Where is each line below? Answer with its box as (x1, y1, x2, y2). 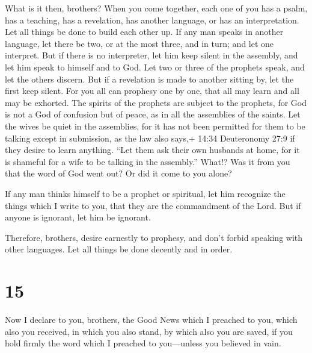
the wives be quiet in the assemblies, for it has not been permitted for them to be (5, 119, 305, 132)
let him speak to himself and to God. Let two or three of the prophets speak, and (5, 60, 305, 73)
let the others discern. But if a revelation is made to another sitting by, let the (5, 72, 294, 85)
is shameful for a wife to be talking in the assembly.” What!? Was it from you (5, 155, 290, 167)
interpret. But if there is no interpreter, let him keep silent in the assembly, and (5, 49, 298, 61)
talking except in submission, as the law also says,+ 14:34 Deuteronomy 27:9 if (5, 131, 295, 144)
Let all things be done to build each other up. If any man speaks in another (5, 25, 284, 38)
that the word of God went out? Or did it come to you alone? (5, 167, 232, 180)
